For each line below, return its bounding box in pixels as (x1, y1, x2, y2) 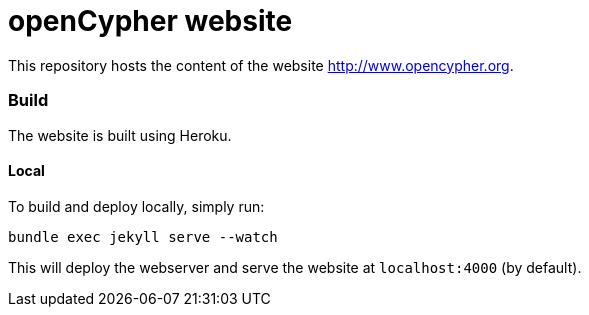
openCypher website (8, 4, 293, 38)
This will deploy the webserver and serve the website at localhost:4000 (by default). (8, 258, 582, 276)
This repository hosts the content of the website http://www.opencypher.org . (8, 56, 514, 74)
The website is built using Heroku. (8, 126, 232, 144)
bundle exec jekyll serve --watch (8, 228, 278, 245)
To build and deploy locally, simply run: (8, 197, 265, 215)
